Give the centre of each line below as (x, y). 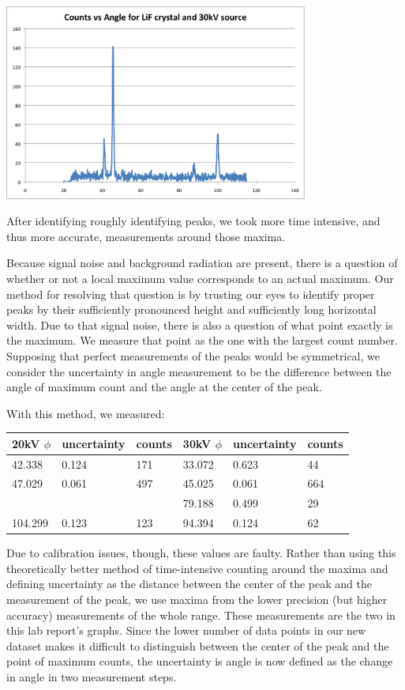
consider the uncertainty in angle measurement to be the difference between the (199, 371)
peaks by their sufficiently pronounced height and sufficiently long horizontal (191, 309)
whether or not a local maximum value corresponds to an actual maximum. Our (200, 278)
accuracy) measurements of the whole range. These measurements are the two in (201, 615)
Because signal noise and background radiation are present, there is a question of (202, 263)
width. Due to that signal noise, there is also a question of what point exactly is (200, 324)
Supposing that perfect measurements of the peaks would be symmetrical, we (193, 355)
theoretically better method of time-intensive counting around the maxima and (197, 568)
